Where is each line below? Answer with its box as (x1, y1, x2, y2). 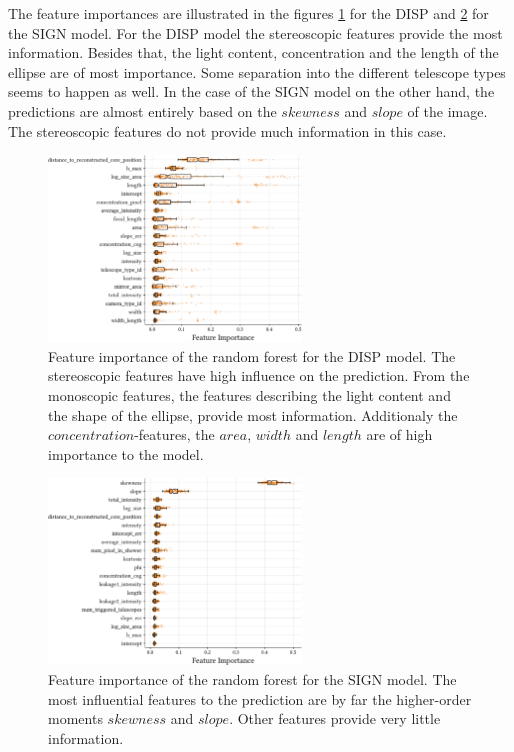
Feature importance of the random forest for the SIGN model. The (48, 669, 457, 690)
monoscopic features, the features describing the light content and (48, 385, 451, 405)
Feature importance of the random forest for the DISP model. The (48, 345, 456, 366)
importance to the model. (48, 443, 204, 464)
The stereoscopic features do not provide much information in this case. (8, 120, 447, 141)
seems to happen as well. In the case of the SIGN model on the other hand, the (8, 81, 495, 102)
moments (48, 708, 103, 729)
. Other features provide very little (229, 708, 441, 729)
